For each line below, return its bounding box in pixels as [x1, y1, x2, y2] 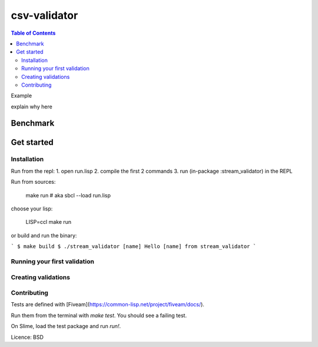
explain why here [11, 103, 52, 110]
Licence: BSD [11, 333, 44, 341]
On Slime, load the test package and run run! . [11, 323, 121, 330]
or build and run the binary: [11, 232, 77, 239]
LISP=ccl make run [25, 219, 72, 226]
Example [11, 92, 32, 100]
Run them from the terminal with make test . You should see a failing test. [11, 312, 187, 319]
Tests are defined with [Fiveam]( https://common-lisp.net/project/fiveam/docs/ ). [11, 301, 204, 308]
